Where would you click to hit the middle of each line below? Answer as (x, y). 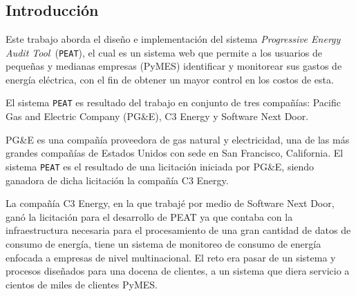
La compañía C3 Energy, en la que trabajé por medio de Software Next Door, (170, 203)
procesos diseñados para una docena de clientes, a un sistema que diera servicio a (178, 271)
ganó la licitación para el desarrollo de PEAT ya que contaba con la (149, 216)
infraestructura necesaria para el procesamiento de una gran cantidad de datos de (178, 230)
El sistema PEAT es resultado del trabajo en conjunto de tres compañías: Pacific (173, 102)
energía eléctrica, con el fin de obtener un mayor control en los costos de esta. (170, 79)
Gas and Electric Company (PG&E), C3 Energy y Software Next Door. (157, 116)
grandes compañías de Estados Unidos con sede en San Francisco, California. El (175, 153)
